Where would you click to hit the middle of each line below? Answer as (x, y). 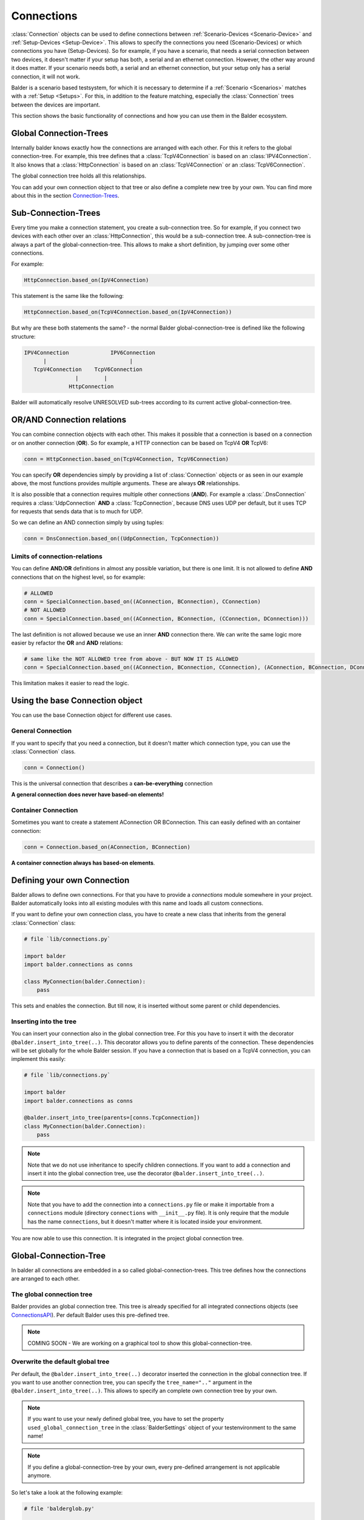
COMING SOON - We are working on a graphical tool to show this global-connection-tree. (140, 1343)
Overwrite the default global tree (60, 1362)
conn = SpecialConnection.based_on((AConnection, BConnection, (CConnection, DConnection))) (166, 618)
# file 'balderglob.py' (59, 1508)
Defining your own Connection (70, 880)
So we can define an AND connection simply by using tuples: (87, 522)
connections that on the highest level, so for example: (78, 577)
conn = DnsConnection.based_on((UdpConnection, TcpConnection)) (122, 539)
